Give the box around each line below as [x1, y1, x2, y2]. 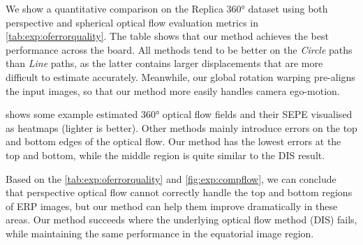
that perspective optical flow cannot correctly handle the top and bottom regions [6, 185, 353, 200]
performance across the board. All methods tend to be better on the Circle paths [6, 42, 353, 57]
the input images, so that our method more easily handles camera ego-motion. [6, 83, 340, 98]
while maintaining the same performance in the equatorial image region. [6, 225, 314, 240]
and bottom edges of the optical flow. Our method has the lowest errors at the [6, 134, 341, 149]
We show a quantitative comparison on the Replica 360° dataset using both [6, 1, 328, 15]
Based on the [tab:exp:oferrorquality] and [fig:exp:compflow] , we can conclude [6, 171, 336, 186]
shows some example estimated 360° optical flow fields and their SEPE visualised [6, 107, 353, 121]
